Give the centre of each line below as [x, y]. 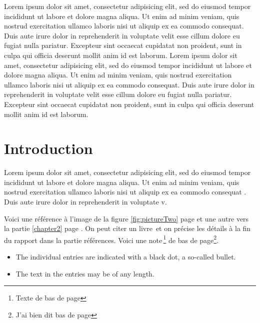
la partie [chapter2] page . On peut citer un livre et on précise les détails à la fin [127, 228]
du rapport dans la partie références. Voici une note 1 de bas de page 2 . [111, 239]
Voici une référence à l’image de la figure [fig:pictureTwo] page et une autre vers [126, 218]
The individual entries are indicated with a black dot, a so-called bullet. [126, 257]
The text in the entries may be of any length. [85, 273]
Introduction [48, 148]
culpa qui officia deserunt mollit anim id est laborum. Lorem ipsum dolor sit [121, 55]
